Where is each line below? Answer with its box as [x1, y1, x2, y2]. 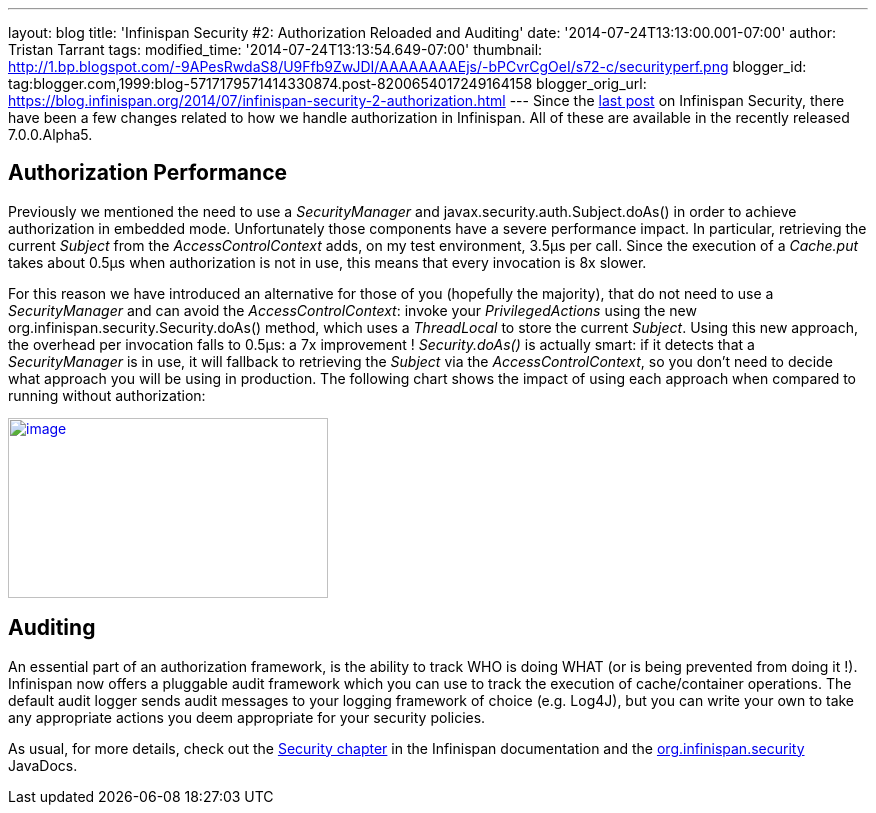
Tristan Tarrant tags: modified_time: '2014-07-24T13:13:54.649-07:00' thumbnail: [8, 41, 543, 58]
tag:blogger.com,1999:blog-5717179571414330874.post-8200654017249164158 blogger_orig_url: [8, 75, 647, 92]
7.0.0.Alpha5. [8, 126, 93, 143]
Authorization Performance [8, 160, 287, 186]
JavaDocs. [8, 756, 78, 774]
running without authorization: [8, 386, 206, 404]
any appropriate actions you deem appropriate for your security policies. [8, 708, 486, 726]
